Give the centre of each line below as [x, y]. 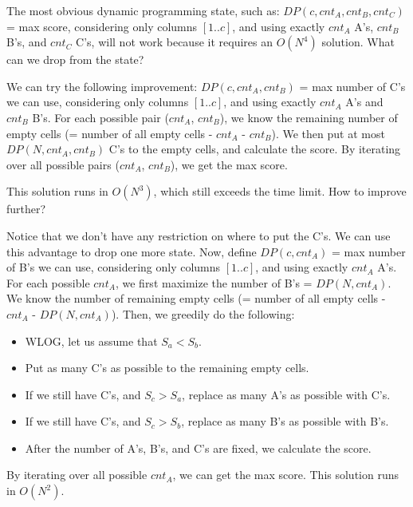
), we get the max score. [229, 164]
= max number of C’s [352, 86]
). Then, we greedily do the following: [203, 313]
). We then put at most [328, 133]
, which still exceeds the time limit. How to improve [280, 191]
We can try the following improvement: [102, 86]
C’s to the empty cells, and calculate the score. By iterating [255, 149]
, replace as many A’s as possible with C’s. [286, 394]
